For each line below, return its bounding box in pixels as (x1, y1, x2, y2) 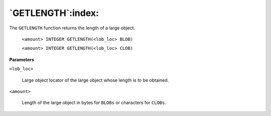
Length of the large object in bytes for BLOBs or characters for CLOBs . (22, 100, 167, 106)
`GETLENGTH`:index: (9, 7, 99, 18)
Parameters (9, 56, 35, 62)
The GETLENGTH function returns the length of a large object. (9, 25, 135, 31)
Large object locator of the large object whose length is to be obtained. (22, 77, 169, 83)
